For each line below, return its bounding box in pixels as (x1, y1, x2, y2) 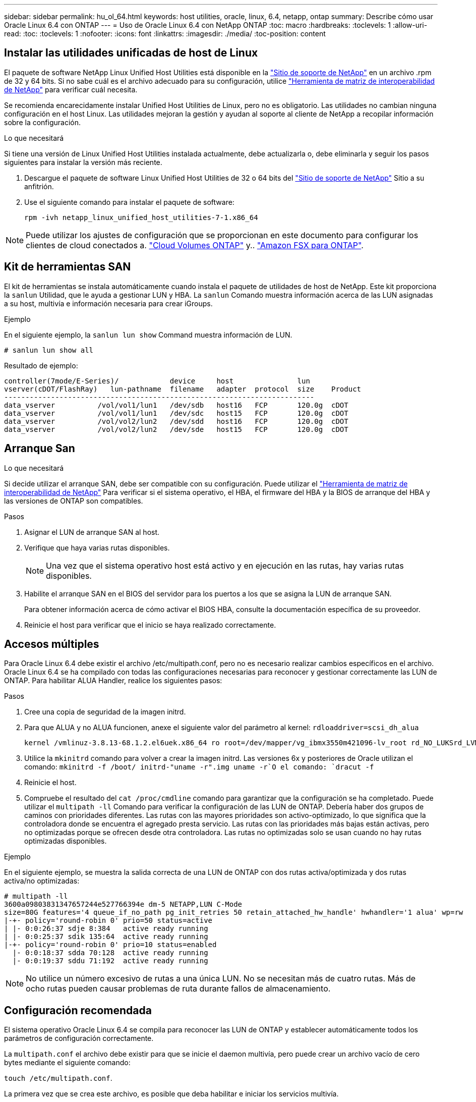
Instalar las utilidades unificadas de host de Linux (4, 46, 258, 60)
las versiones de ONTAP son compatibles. (4, 496, 143, 505)
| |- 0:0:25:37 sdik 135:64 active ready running (4, 932, 208, 941)
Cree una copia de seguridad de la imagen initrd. (24, 707, 186, 717)
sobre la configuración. (4, 118, 81, 127)
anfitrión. (24, 182, 54, 191)
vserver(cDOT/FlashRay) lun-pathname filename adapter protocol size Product (4, 384, 362, 393)
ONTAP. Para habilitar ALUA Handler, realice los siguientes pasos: (4, 676, 222, 685)
